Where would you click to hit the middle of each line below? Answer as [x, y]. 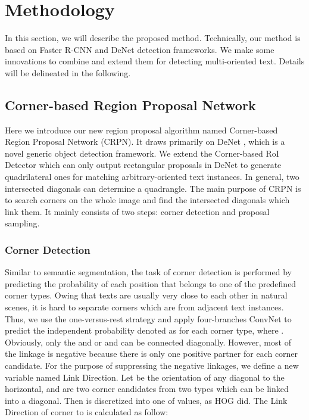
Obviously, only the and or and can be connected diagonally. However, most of [148, 342]
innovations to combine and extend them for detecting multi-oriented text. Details [155, 61]
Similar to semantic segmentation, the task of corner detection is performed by [148, 272]
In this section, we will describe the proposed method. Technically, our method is [153, 38]
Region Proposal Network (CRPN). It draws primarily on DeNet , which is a [145, 141]
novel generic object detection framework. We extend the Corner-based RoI [142, 153]
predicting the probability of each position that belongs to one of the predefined [151, 283]
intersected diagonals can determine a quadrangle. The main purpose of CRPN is [153, 188]
